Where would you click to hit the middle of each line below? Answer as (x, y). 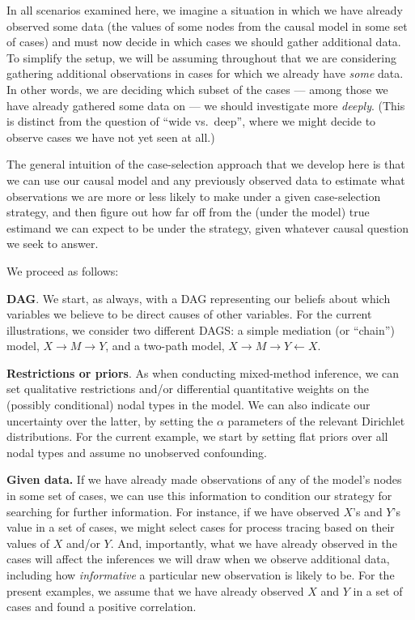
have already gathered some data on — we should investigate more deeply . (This (206, 105)
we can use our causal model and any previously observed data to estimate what (206, 180)
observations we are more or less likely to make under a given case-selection (194, 196)
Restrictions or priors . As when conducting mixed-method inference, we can (203, 372)
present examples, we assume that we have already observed (155, 590)
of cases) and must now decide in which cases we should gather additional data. (204, 42)
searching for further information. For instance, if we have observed (173, 511)
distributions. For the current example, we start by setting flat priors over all (197, 436)
